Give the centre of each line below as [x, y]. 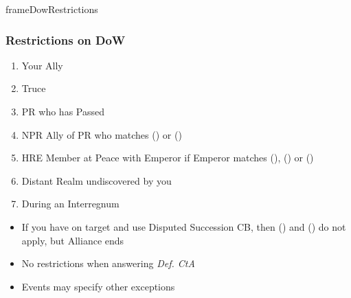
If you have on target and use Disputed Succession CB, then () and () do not [184, 226]
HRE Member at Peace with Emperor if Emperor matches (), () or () [168, 158]
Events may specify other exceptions [98, 286]
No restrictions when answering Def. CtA [108, 263]
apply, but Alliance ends [73, 240]
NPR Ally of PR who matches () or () [102, 134]
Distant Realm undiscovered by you [97, 180]
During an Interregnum [70, 204]
